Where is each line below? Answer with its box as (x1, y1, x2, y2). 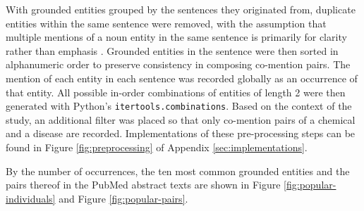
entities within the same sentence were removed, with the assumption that (6, 15, 327, 30)
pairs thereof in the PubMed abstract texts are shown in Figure (6, 177, 281, 192)
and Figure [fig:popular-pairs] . (59, 191, 188, 205)
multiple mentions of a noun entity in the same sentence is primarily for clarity (6, 30, 347, 44)
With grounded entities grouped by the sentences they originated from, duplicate (6, 2, 356, 16)
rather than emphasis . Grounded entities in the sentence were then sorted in (6, 43, 339, 58)
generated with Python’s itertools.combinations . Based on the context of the (6, 98, 352, 113)
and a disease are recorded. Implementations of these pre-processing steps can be (6, 126, 356, 141)
